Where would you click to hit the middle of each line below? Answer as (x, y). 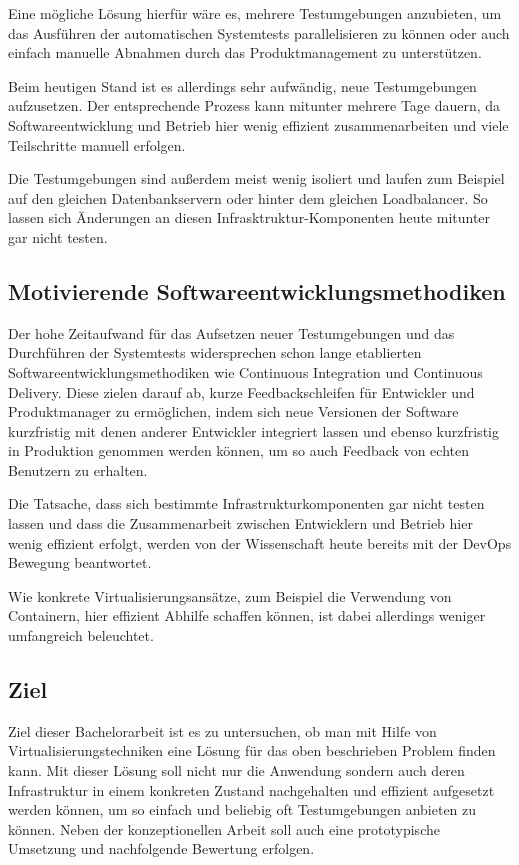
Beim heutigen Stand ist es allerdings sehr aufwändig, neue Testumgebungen (242, 85)
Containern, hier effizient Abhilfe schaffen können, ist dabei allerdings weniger (247, 615)
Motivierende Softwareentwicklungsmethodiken (257, 290)
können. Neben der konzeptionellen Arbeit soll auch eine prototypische (224, 828)
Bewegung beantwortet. (80, 562)
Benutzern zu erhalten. (78, 469)
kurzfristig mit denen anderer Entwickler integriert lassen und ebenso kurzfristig (253, 430)
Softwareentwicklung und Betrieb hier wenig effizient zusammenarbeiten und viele (258, 124)
